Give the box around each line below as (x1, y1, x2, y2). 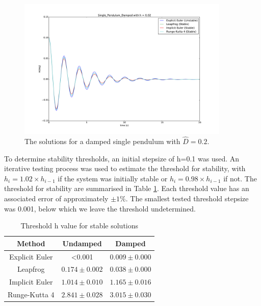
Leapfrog (17, 264, 45, 274)
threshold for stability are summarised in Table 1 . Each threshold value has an (4, 183, 249, 194)
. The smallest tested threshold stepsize (125, 193, 249, 203)
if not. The (223, 173, 257, 183)
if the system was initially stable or (58, 173, 168, 183)
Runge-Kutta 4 (8, 289, 55, 300)
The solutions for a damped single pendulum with (24, 135, 180, 146)
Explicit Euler (9, 251, 53, 262)
